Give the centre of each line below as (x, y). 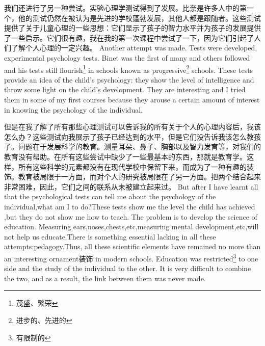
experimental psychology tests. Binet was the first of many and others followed (127, 57)
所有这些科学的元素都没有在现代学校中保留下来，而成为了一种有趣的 (132, 166)
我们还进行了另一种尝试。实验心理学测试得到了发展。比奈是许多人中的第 (125, 8)
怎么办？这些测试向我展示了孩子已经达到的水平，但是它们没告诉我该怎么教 (129, 136)
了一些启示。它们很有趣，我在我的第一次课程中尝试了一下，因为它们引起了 (129, 37)
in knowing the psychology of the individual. (73, 109)
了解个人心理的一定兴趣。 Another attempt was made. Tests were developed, (134, 48)
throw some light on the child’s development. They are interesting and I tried (125, 89)
